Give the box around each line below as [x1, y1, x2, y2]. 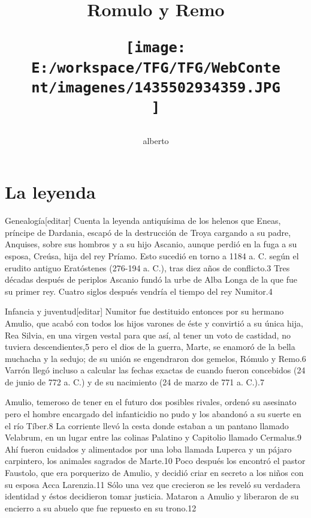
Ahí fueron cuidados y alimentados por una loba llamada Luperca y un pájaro [5, 442, 292, 455]
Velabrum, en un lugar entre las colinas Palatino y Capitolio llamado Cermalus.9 [5, 431, 301, 444]
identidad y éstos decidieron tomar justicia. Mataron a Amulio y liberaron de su [5, 490, 299, 502]
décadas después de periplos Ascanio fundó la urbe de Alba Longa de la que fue [5, 273, 297, 286]
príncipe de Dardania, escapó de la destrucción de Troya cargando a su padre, [5, 226, 291, 238]
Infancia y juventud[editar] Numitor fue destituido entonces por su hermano [5, 305, 284, 318]
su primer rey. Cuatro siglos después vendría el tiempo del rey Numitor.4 [5, 285, 273, 297]
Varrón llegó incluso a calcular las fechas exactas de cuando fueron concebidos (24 [5, 364, 306, 376]
